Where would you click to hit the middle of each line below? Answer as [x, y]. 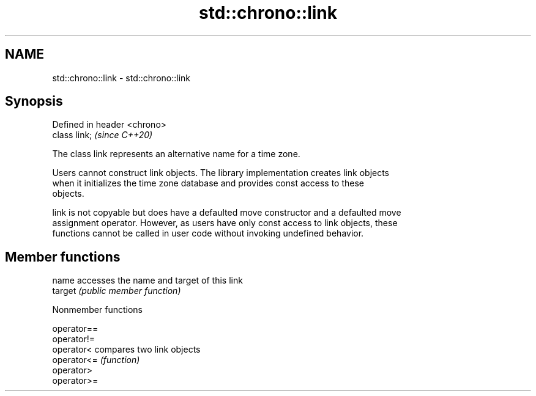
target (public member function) [117, 291]
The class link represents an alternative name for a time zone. [176, 154]
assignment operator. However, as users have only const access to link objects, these [225, 223]
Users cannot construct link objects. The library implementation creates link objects [221, 173]
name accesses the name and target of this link [147, 280]
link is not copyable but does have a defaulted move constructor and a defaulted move [227, 213]
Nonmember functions [97, 310]
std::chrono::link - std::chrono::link [121, 78]
